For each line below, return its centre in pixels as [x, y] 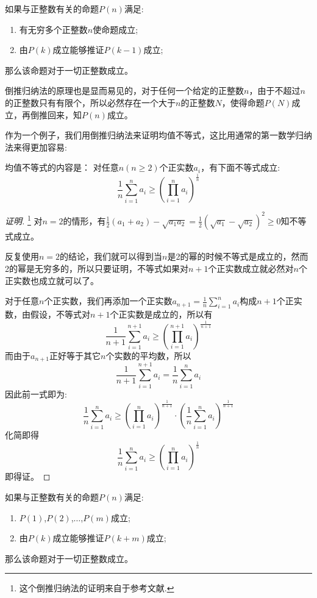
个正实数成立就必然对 [251, 268]
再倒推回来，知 [52, 114]
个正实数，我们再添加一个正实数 [108, 301]
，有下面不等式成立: [240, 167]
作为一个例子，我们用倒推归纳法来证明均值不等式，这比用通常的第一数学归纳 [158, 135]
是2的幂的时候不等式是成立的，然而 [238, 256]
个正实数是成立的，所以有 [161, 314]
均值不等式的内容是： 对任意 [62, 167]
